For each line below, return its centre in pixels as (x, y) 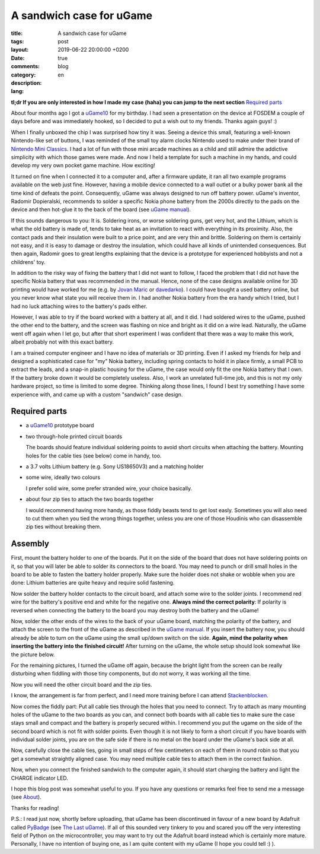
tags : (17, 41)
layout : (20, 50)
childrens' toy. (28, 262)
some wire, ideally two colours (63, 477)
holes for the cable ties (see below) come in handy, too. (94, 455)
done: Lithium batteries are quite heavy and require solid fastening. (93, 583)
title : (17, 33)
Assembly (30, 544)
